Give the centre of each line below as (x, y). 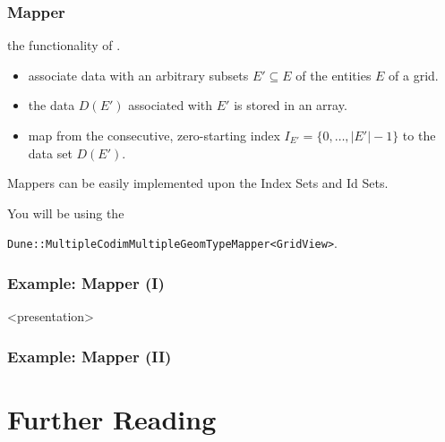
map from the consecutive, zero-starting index (154, 135)
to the (419, 135)
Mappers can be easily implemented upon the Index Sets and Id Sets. (198, 183)
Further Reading (112, 418)
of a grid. (414, 75)
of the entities (334, 75)
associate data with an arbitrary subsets (138, 75)
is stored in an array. (291, 105)
